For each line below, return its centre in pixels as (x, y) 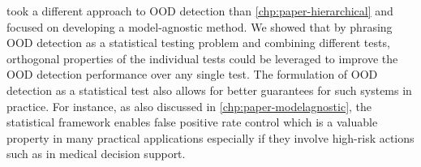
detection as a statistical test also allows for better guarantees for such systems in (209, 90)
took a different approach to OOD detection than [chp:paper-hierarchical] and (200, 11)
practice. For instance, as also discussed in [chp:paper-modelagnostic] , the (189, 106)
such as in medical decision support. (96, 154)
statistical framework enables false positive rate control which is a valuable (192, 122)
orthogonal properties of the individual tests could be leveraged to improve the (202, 58)
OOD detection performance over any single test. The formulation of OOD (192, 74)
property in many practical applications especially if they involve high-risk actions (210, 137)
